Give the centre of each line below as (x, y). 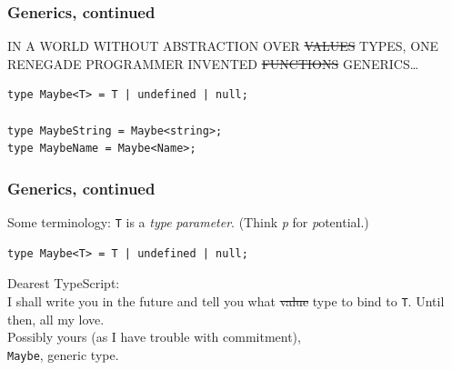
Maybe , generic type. (63, 354)
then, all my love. (56, 319)
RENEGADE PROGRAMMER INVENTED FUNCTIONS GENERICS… (213, 63)
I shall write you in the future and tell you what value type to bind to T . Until (226, 300)
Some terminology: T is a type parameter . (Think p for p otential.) (188, 222)
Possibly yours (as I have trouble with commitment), (154, 337)
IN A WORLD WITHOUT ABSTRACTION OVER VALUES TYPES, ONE (223, 46)
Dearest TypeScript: (64, 283)
